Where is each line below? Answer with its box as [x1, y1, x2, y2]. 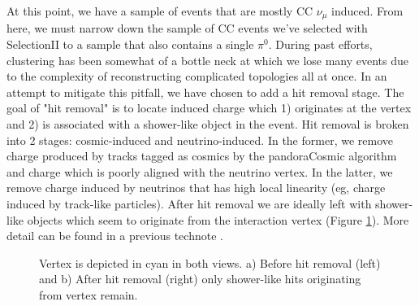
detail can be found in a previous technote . [6, 227, 223, 244]
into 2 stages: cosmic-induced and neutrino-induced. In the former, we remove [6, 131, 393, 148]
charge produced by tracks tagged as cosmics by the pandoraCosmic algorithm [6, 147, 397, 164]
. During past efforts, [268, 36, 373, 53]
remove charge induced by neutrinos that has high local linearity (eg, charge [6, 179, 386, 196]
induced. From [331, 2, 404, 19]
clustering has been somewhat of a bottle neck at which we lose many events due [6, 51, 409, 68]
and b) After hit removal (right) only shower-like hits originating [39, 270, 361, 287]
